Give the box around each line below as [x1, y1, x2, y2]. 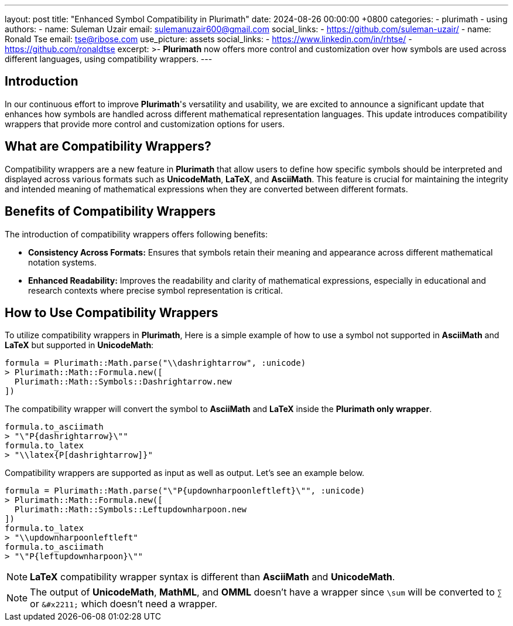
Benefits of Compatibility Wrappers [5, 204, 216, 219]
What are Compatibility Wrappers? [5, 139, 211, 154]
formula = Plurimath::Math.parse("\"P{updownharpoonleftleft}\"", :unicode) [5, 486, 365, 496]
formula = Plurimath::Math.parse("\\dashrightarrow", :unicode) [5, 358, 306, 368]
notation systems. [28, 257, 97, 267]
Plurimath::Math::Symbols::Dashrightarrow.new [14, 377, 232, 387]
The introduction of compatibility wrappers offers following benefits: [5, 229, 268, 239]
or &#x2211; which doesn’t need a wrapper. [30, 598, 217, 610]
